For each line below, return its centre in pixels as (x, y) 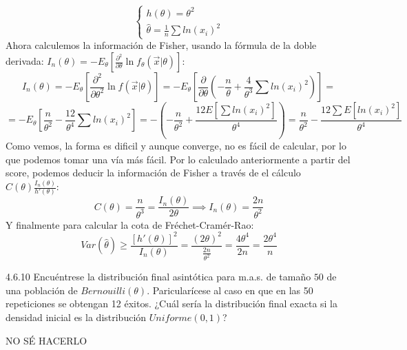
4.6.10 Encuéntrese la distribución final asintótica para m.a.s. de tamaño (158, 277)
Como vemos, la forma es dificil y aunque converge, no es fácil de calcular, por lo (176, 145)
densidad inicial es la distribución (76, 317)
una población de (42, 290)
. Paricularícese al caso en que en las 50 (230, 290)
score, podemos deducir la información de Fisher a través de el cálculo (153, 173)
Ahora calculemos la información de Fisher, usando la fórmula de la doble (161, 45)
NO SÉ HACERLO (46, 340)
